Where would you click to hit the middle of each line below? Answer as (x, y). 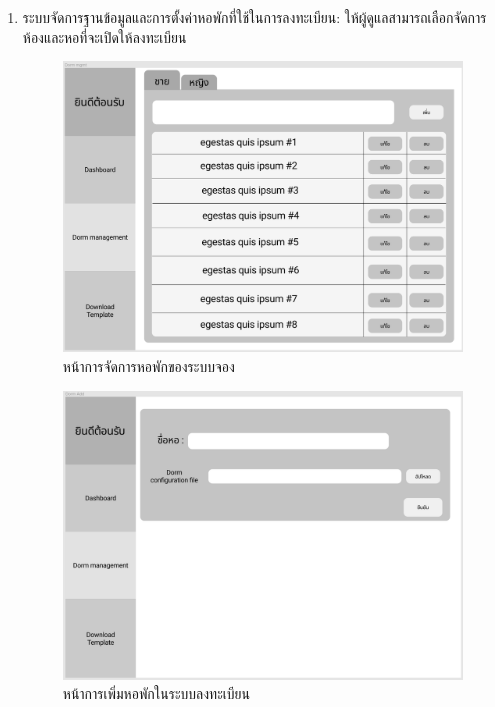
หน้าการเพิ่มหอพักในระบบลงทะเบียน (156, 693)
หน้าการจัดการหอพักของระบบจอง (148, 365)
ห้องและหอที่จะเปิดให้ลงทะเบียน (104, 36)
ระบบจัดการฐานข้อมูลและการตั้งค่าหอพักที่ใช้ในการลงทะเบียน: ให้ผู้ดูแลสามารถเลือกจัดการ (254, 17)
